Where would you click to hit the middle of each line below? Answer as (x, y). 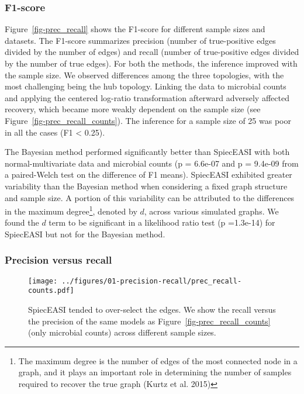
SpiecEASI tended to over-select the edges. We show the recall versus (152, 310)
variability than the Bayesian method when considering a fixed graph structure (146, 186)
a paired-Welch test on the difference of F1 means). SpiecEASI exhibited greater (148, 174)
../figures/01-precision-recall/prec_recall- (152, 281)
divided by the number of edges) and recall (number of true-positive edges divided (152, 52)
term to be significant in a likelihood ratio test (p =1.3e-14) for (162, 222)
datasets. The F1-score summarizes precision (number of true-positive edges (140, 40)
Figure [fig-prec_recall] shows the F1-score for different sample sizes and (135, 29)
